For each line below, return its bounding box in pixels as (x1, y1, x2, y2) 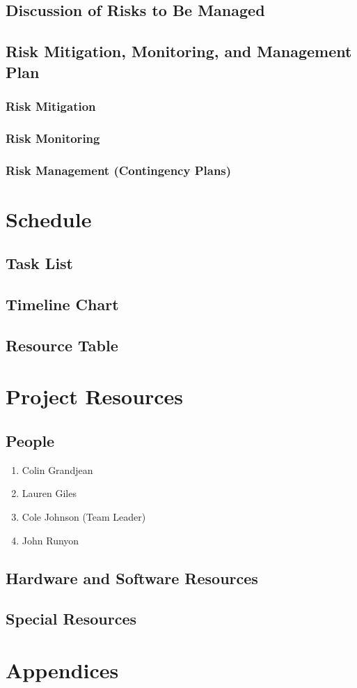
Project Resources (6, 382, 184, 411)
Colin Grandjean (22, 462, 93, 477)
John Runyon (22, 533, 79, 547)
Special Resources (6, 608, 136, 629)
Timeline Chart (6, 293, 119, 315)
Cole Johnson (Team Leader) (22, 509, 146, 523)
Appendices (6, 655, 119, 684)
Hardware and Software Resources (6, 567, 258, 588)
